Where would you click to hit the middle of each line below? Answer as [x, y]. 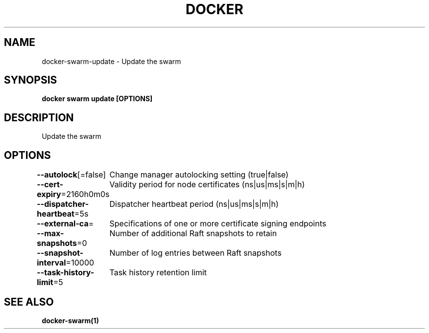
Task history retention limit [158, 273]
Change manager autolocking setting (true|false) [199, 175]
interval [51, 263]
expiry [49, 194]
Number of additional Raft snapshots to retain [193, 233]
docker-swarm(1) [70, 320]
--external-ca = [65, 224]
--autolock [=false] [71, 175]
